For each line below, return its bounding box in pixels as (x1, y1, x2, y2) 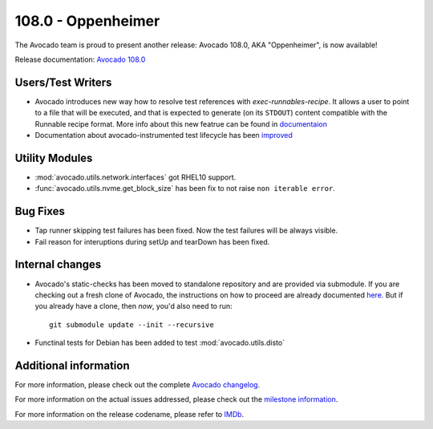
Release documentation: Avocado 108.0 (14, 55, 146, 64)
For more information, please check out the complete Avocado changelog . (14, 379, 261, 389)
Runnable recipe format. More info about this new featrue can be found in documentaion (34, 119, 328, 128)
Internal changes (14, 257, 102, 272)
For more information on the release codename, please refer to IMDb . (14, 409, 245, 419)
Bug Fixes (14, 204, 66, 218)
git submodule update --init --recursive (49, 320, 214, 329)
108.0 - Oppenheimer (14, 12, 160, 30)
